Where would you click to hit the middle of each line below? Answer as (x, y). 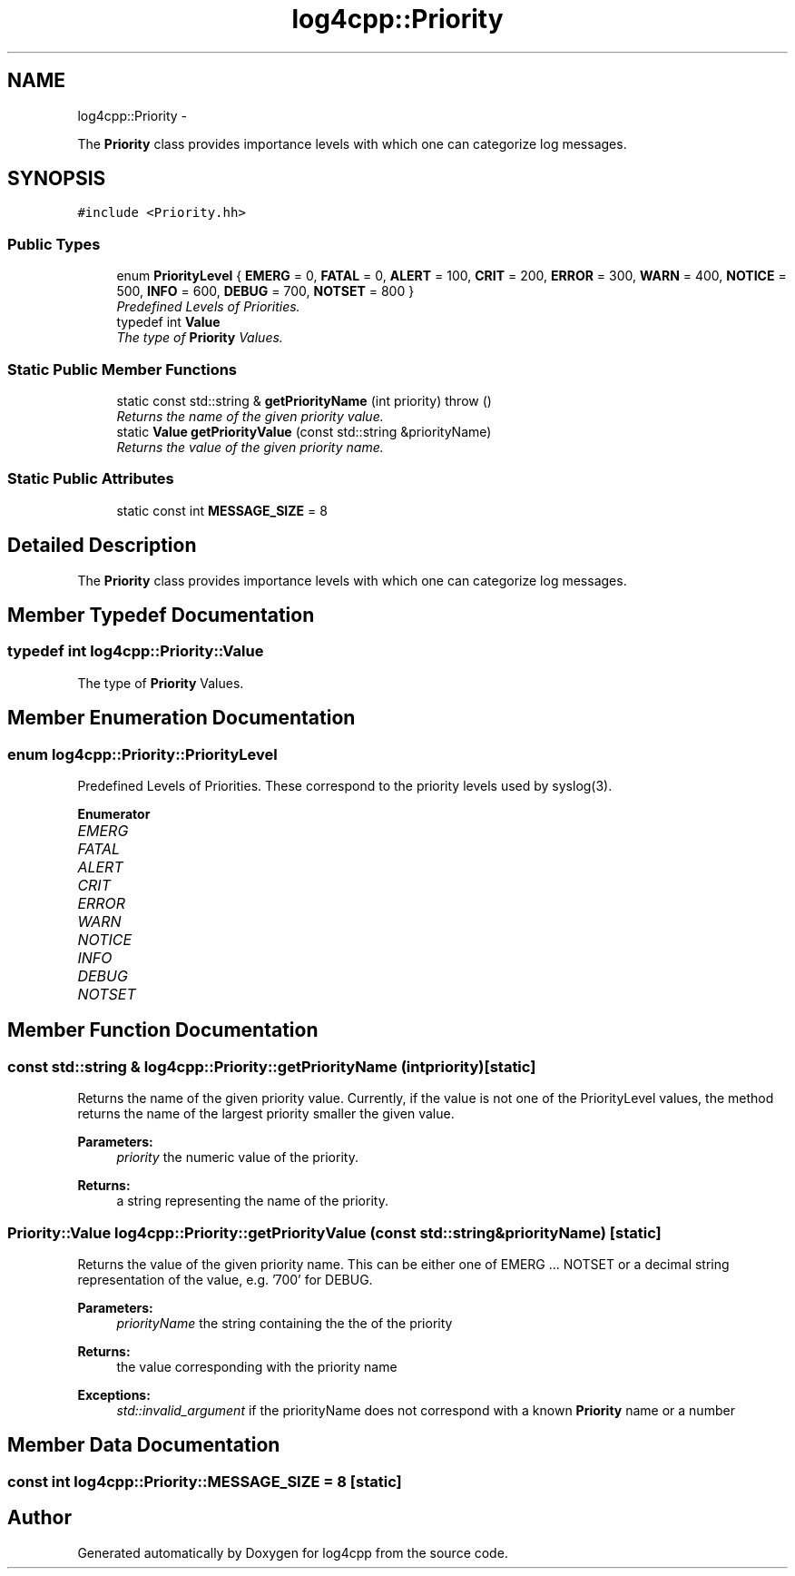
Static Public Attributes (91, 479)
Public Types (54, 244)
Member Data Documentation (144, 1445)
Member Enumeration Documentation (182, 718)
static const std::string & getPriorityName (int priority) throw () (304, 400)
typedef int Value (168, 322)
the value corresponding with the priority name (257, 1366)
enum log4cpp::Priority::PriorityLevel (142, 754)
